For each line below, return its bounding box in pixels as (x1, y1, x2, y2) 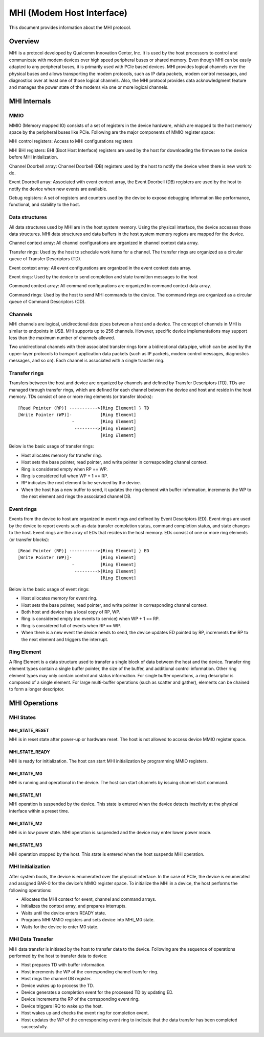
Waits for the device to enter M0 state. (21, 924, 99, 930)
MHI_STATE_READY (9, 749, 50, 755)
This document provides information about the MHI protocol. (9, 25, 132, 30)
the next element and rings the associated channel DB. (21, 494, 132, 499)
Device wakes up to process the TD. (21, 983, 94, 988)
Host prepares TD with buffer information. (21, 962, 106, 968)
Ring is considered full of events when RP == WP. (21, 622, 121, 628)
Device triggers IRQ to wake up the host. (21, 1003, 103, 1009)
